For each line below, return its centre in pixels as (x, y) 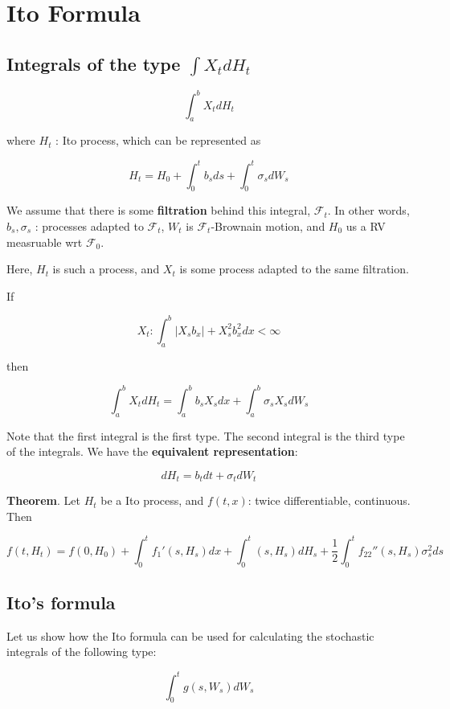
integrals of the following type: (82, 652)
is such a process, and (106, 269)
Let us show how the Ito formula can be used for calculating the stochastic (190, 635)
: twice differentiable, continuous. (329, 500)
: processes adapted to (89, 225)
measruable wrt (45, 242)
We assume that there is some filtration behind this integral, (159, 210)
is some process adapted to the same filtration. (294, 269)
